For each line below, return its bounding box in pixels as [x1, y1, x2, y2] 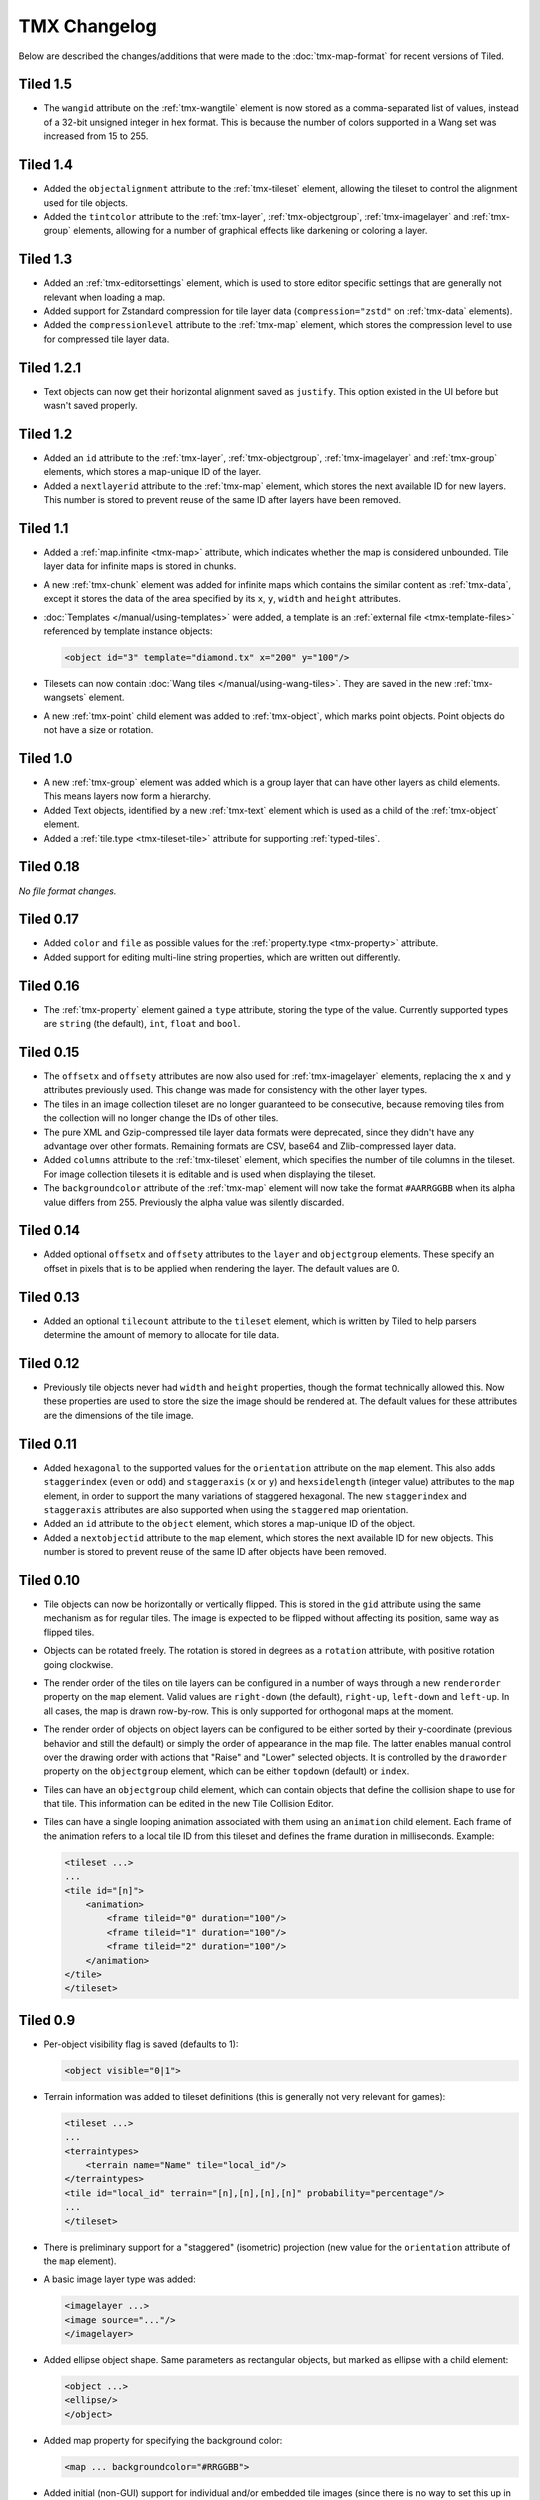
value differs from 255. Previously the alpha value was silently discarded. [43, 1196, 345, 1208]
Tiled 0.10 [18, 1571, 80, 1589]
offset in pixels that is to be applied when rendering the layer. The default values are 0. [43, 1262, 400, 1274]
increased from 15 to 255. [43, 130, 149, 142]
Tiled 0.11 [18, 1435, 77, 1452]
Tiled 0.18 [18, 858, 80, 875]
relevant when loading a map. [43, 291, 166, 303]
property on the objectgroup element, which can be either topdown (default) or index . [43, 1765, 410, 1777]
